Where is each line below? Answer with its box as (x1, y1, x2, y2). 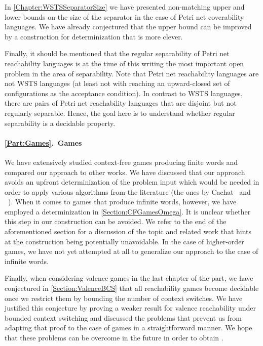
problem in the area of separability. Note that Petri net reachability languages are (5, 68, 259, 78)
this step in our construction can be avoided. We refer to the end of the (5, 216, 227, 227)
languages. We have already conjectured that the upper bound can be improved (5, 21, 252, 32)
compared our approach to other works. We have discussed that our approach (5, 166, 245, 177)
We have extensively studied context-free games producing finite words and (5, 156, 238, 167)
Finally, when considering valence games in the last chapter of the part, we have (5, 273, 253, 283)
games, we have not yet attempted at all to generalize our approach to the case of (5, 246, 258, 256)
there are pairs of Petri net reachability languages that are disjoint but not (5, 98, 237, 108)
